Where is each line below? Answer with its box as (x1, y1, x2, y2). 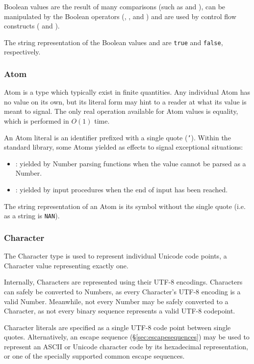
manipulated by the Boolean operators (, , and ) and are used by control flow (4, 11, 236, 21)
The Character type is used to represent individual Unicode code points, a (4, 251, 227, 261)
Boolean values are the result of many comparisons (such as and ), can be (4, 1, 226, 11)
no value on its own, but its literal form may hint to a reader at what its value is (4, 96, 247, 106)
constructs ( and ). (4, 21, 60, 31)
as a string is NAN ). (4, 210, 60, 221)
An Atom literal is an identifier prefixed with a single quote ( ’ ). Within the (4, 132, 231, 142)
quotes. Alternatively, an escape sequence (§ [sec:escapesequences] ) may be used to (4, 332, 250, 342)
